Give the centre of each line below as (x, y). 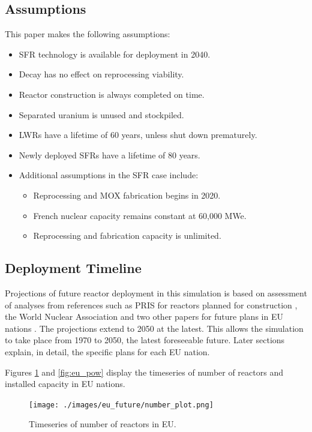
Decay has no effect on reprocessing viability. (101, 74)
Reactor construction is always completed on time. (112, 94)
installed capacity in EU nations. (65, 384)
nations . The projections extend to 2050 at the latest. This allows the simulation (154, 328)
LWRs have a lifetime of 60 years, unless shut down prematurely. (138, 135)
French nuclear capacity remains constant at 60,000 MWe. (140, 215)
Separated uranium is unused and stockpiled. (101, 114)
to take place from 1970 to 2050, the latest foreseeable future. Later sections (145, 340)
